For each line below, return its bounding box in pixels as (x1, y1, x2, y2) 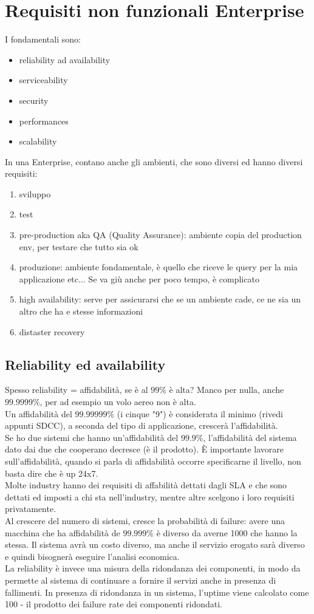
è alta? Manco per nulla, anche (169, 383, 284, 396)
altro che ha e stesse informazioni (19, 305, 143, 318)
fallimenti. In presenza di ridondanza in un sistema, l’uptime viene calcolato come (5, 585, 309, 598)
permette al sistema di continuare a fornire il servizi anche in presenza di (5, 573, 276, 586)
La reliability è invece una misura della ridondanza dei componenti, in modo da (5, 562, 301, 575)
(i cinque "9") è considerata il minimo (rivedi (117, 407, 283, 420)
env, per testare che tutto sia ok (19, 240, 138, 253)
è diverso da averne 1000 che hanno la (156, 526, 298, 539)
